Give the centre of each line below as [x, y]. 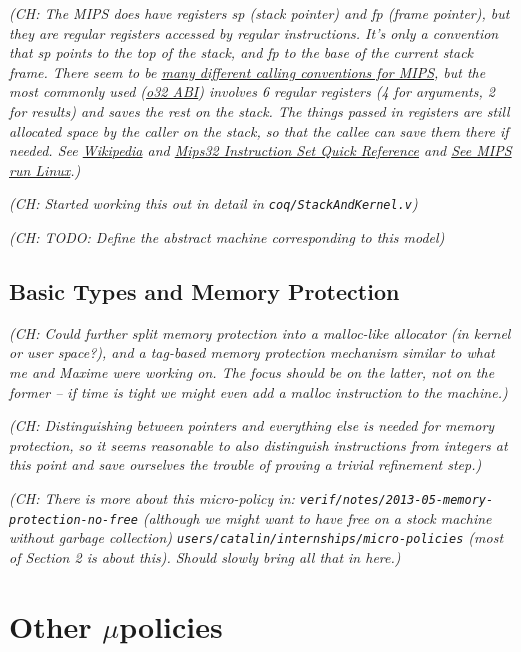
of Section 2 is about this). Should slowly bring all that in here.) [205, 556]
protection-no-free [73, 519]
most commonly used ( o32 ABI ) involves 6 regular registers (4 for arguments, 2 [252, 91]
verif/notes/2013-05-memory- [396, 499]
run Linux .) [45, 169]
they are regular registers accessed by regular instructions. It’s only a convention [254, 32]
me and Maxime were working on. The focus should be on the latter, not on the [252, 371]
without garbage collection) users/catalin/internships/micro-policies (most [256, 537]
